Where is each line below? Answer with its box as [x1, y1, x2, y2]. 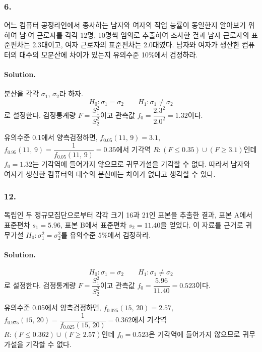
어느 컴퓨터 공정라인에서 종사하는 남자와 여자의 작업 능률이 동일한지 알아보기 [4, 20, 246, 30]
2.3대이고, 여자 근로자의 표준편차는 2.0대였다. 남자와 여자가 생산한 [32, 39, 240, 50]
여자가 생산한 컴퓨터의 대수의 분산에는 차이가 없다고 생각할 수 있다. [4, 168, 216, 179]
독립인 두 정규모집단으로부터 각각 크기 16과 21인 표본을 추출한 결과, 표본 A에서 [4, 209, 252, 220]
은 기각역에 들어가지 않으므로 [149, 329, 240, 339]
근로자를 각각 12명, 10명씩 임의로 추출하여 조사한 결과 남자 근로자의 [36, 29, 249, 40]
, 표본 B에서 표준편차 [60, 220, 126, 230]
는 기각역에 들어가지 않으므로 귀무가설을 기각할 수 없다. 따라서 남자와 [32, 159, 250, 169]
